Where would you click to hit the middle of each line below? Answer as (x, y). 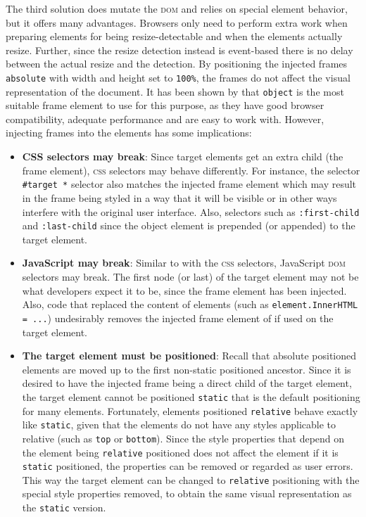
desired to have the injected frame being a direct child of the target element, (187, 383)
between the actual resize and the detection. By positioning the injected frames (177, 64)
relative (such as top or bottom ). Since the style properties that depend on (183, 438)
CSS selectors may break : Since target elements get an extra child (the (183, 157)
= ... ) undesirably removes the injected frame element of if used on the (178, 318)
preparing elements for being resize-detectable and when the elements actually (174, 36)
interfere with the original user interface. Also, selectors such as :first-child (191, 211)
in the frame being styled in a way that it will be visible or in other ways (179, 197)
